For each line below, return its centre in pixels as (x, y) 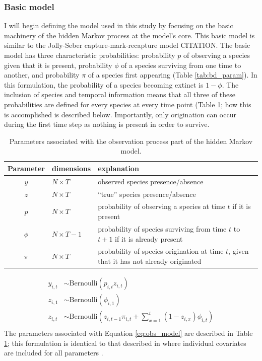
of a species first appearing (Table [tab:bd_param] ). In (173, 75)
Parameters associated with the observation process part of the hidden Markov (131, 141)
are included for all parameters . (54, 353)
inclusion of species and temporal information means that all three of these (120, 94)
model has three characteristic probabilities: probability (90, 55)
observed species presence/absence (151, 181)
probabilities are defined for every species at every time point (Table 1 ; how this (128, 104)
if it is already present (149, 238)
